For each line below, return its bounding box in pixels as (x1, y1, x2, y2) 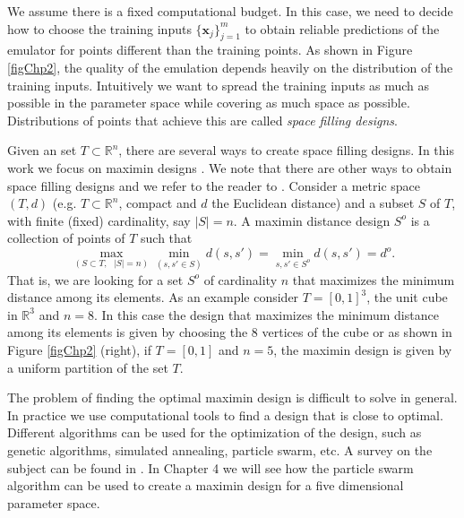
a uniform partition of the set (7, 358, 168, 376)
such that (141, 229, 193, 247)
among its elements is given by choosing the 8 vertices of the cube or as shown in (7, 323, 452, 341)
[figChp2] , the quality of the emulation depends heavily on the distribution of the (7, 57, 453, 76)
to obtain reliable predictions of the (245, 19, 440, 38)
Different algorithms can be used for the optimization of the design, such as (7, 423, 422, 442)
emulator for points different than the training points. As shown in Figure (7, 40, 413, 59)
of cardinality (203, 270, 278, 289)
